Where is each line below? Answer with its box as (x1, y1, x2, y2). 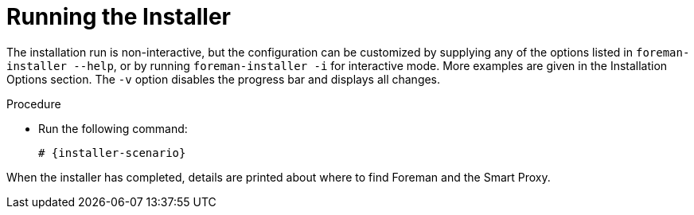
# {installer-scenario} (38, 146, 186, 159)
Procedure (6, 96, 61, 111)
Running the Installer (6, 3, 231, 30)
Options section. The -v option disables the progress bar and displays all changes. (6, 72, 441, 86)
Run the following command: (38, 121, 188, 135)
